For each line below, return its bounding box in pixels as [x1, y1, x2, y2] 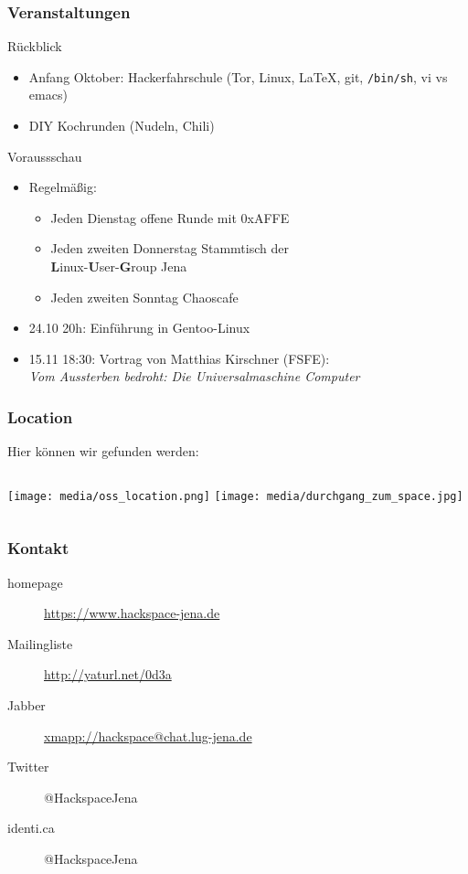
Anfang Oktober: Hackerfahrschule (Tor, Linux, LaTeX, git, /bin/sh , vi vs [28, 67, 448, 86]
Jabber [7, 696, 46, 715]
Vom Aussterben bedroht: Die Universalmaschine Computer [28, 367, 360, 386]
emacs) [28, 85, 68, 104]
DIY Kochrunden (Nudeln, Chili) [28, 116, 215, 135]
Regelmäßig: [28, 177, 97, 197]
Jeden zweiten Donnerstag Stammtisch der [50, 239, 289, 258]
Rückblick [7, 37, 62, 56]
